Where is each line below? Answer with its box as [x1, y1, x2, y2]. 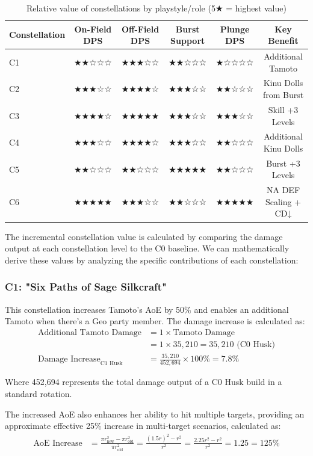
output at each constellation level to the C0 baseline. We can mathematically [5, 242, 290, 254]
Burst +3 [266, 156, 300, 169]
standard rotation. [5, 387, 72, 399]
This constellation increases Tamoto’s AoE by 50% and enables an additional [5, 303, 289, 315]
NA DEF [266, 183, 300, 196]
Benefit [268, 34, 299, 47]
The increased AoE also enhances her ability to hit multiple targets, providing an [5, 407, 305, 420]
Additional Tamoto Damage [37, 328, 142, 337]
